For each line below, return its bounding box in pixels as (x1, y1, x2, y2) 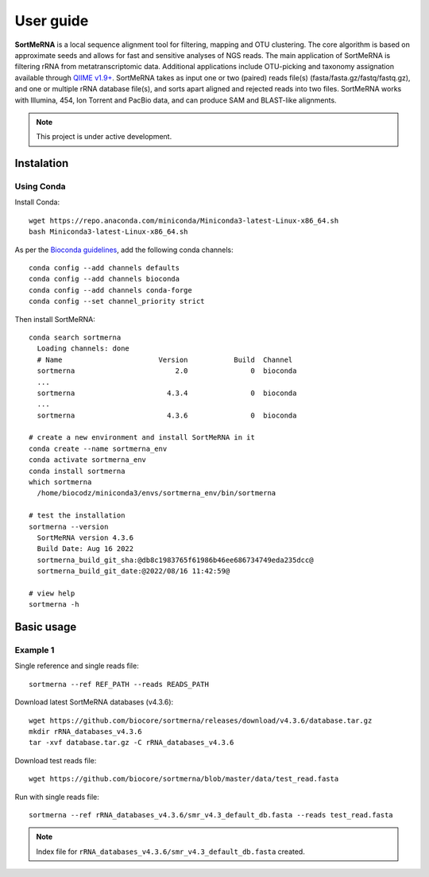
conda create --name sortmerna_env (29, 444, 168, 453)
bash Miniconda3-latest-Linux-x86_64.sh (29, 227, 188, 236)
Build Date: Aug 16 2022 (37, 545, 134, 553)
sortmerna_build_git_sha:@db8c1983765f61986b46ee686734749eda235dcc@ (37, 555, 314, 565)
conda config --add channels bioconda (29, 274, 180, 284)
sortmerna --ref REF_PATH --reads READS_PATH (29, 680, 210, 689)
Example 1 (14, 645, 55, 656)
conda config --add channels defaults (29, 263, 180, 272)
